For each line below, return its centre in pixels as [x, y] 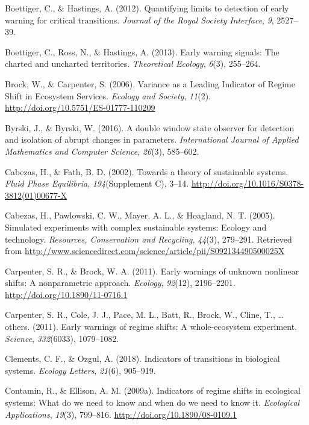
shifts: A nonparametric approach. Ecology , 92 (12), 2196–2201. [120, 283]
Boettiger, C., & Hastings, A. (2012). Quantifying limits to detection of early [147, 8]
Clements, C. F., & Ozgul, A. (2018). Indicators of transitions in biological [142, 358]
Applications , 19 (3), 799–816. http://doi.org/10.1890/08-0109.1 [121, 414]
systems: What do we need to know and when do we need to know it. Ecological [152, 402]
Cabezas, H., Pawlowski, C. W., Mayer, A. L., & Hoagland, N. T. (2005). [140, 215]
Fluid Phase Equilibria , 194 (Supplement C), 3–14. [97, 183]
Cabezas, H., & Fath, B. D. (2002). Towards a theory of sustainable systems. [147, 171]
